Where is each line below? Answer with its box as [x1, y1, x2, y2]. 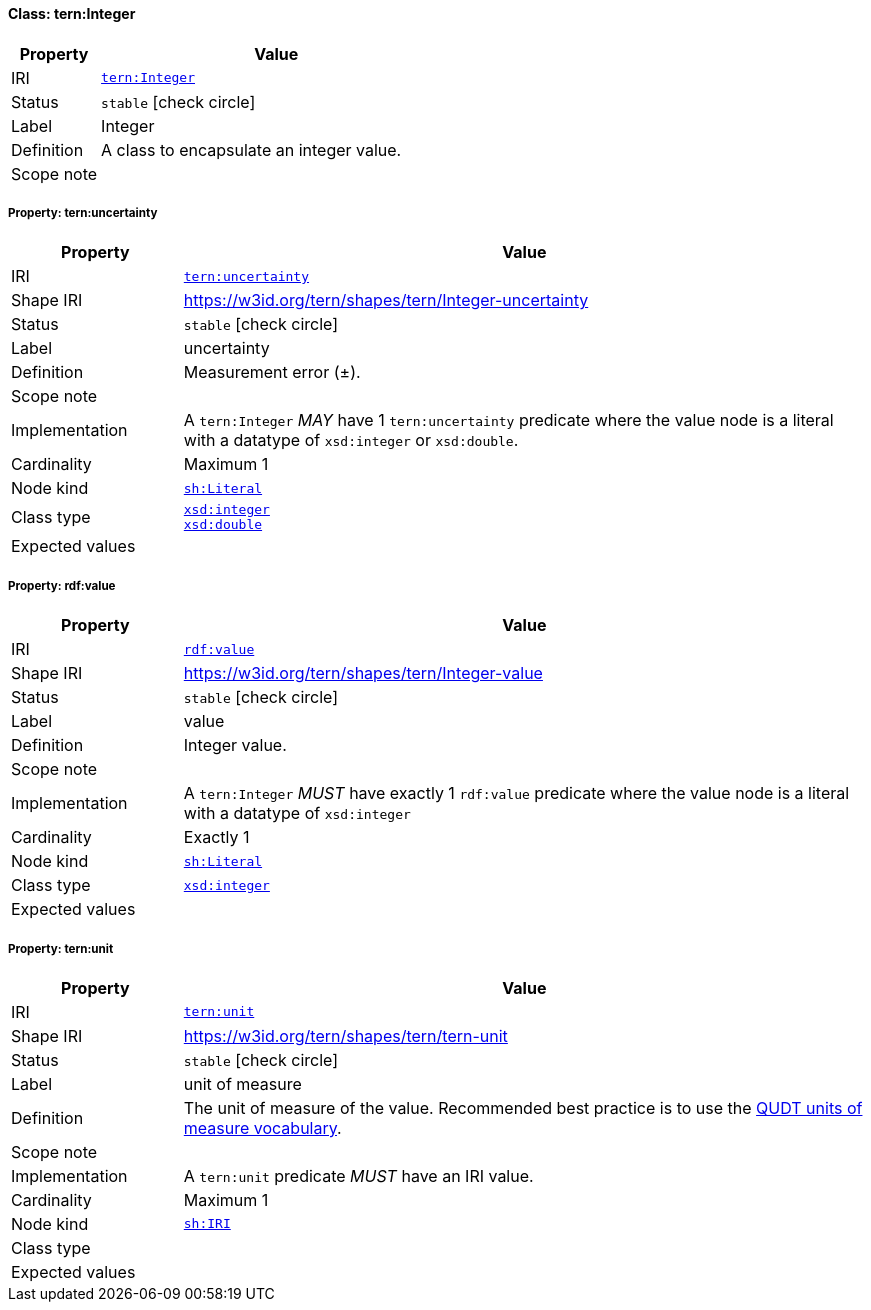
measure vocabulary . [183, 1117, 342, 1138]
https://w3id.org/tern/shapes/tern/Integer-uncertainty [183, 290, 589, 311]
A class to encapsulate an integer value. [101, 139, 402, 160]
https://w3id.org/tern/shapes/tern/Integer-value [183, 663, 543, 684]
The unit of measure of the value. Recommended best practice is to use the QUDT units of [183, 1097, 863, 1118]
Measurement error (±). [183, 362, 361, 383]
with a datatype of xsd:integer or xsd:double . [183, 430, 519, 451]
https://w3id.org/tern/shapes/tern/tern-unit [183, 1025, 508, 1046]
